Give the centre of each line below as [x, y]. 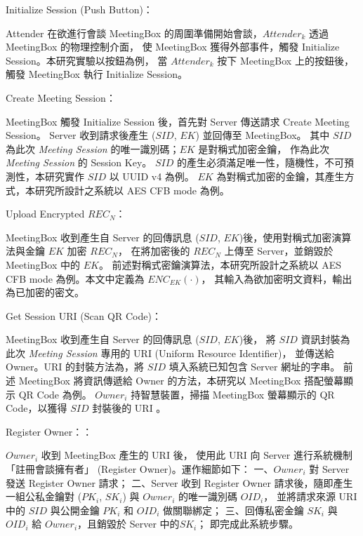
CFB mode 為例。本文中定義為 [75, 278]
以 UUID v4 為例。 [152, 176]
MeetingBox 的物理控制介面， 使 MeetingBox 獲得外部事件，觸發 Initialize [173, 47]
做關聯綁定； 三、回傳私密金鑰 [233, 510]
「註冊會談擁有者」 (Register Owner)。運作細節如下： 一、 [140, 469]
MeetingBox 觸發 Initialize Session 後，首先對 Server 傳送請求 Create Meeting [178, 121]
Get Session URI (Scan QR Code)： [84, 315]
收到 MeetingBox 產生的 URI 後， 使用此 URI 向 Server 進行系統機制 [197, 455]
